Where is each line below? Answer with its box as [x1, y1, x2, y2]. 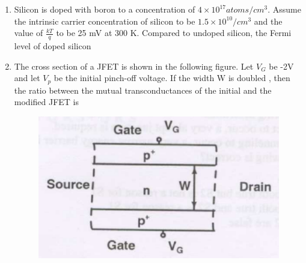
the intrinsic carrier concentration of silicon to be [14, 14, 195, 27]
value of [14, 26, 43, 39]
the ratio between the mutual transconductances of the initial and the [14, 83, 272, 96]
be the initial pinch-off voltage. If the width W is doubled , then [54, 71, 290, 84]
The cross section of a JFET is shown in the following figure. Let [14, 59, 254, 72]
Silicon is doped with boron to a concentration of [14, 3, 195, 15]
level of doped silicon [14, 40, 91, 52]
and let [14, 71, 40, 84]
